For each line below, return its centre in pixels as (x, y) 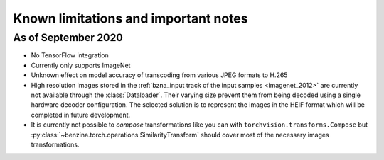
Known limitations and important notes (130, 18)
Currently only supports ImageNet (81, 65)
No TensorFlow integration (70, 55)
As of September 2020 (68, 38)
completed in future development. (81, 115)
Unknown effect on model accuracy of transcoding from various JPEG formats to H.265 (159, 75)
